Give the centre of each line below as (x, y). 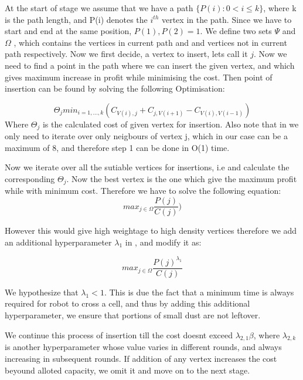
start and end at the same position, (68, 31)
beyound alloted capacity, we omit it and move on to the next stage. (127, 370)
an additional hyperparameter (58, 242)
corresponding (30, 178)
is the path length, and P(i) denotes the (76, 19)
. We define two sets (236, 31)
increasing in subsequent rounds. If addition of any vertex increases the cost (141, 359)
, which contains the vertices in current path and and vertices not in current (150, 42)
